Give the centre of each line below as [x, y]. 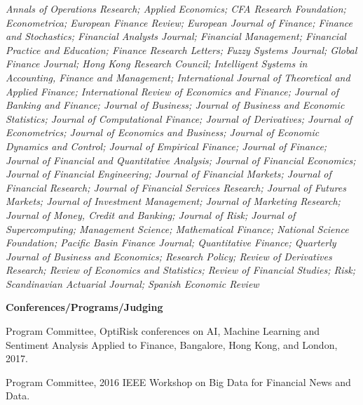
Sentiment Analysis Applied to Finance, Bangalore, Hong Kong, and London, [172, 344]
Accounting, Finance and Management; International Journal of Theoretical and [178, 77]
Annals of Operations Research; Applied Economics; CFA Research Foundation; [176, 8]
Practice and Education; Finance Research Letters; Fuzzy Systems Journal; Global [181, 49]
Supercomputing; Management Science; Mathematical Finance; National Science [177, 228]
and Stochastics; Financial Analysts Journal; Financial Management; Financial [176, 36]
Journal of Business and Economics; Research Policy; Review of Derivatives [169, 256]
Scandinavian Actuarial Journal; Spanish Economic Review [132, 283]
